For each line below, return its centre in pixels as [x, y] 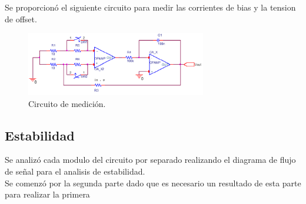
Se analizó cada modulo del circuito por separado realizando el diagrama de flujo [150, 160]
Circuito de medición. [67, 103]
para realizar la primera [47, 194]
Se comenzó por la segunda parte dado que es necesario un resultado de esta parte [153, 183]
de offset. [21, 19]
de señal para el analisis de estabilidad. [75, 171]
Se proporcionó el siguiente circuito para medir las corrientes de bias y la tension [150, 7]
